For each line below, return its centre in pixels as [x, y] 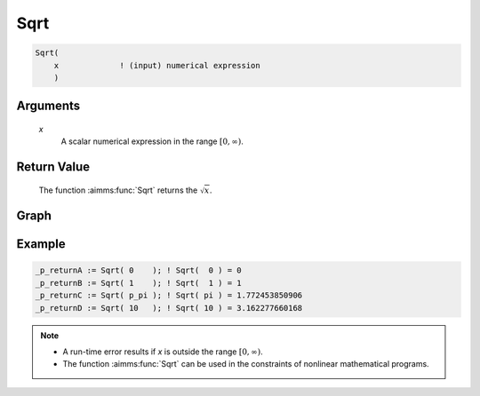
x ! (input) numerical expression [157, 65]
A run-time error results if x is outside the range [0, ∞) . [163, 352]
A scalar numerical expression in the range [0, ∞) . [152, 141]
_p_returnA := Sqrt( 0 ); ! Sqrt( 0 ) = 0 [138, 270]
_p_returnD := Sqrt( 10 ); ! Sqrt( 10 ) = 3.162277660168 [169, 308]
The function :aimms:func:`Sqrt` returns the [118, 190]
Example [41, 244]
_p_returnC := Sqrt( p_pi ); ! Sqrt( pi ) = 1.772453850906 [169, 296]
